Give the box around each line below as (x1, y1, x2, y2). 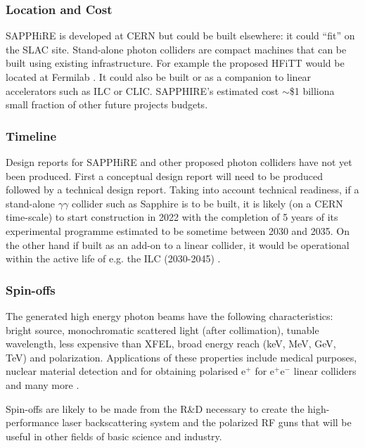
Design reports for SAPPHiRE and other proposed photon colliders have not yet (6, 155, 352, 169)
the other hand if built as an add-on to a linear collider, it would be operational (6, 237, 350, 252)
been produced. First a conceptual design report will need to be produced (6, 168, 323, 183)
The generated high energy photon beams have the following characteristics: (6, 308, 333, 323)
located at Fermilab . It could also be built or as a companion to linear (6, 70, 312, 84)
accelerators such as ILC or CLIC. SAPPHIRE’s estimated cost (6, 83, 279, 98)
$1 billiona (289, 83, 335, 98)
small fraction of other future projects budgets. (6, 97, 208, 112)
